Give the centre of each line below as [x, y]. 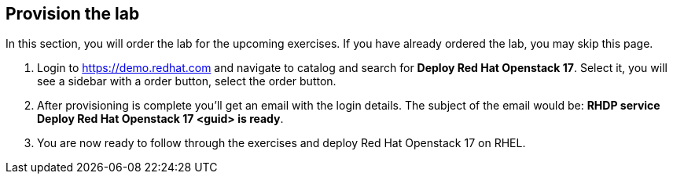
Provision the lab [73, 14]
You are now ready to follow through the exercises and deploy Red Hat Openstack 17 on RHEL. [281, 143]
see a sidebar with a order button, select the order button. [187, 81]
